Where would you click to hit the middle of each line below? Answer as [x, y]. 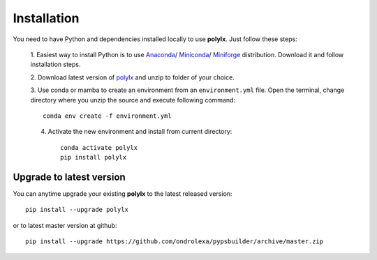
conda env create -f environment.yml [108, 116]
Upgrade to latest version [69, 177]
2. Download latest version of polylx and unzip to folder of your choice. [133, 77]
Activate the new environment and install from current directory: [140, 132]
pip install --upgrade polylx [77, 210]
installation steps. [56, 64]
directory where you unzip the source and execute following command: [133, 100]
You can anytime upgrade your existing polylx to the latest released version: [123, 193]
